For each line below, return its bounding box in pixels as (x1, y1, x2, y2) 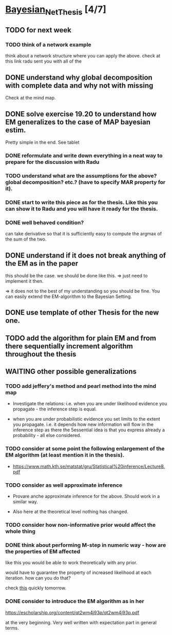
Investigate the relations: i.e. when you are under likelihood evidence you (12, 401, 167, 407)
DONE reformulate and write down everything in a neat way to (5, 152, 163, 160)
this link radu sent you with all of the (5, 58, 82, 65)
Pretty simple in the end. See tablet (5, 140, 80, 146)
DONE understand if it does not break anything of (5, 251, 166, 260)
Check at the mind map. (5, 95, 56, 101)
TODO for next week (5, 26, 72, 34)
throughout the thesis (5, 350, 77, 359)
